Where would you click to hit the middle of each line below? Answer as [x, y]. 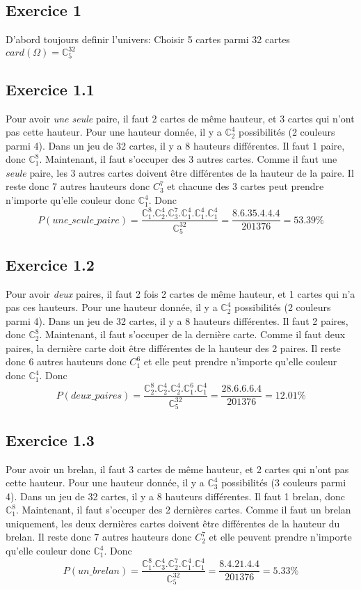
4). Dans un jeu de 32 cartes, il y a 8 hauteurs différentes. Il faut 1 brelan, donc [175, 496]
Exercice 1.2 [50, 264]
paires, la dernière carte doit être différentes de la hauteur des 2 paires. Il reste [173, 348]
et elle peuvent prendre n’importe [280, 537]
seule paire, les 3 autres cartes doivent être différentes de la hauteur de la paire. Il [180, 172]
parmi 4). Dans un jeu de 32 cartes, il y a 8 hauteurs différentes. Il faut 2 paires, [177, 320]
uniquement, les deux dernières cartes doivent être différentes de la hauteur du [173, 523]
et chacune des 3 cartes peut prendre [246, 186]
